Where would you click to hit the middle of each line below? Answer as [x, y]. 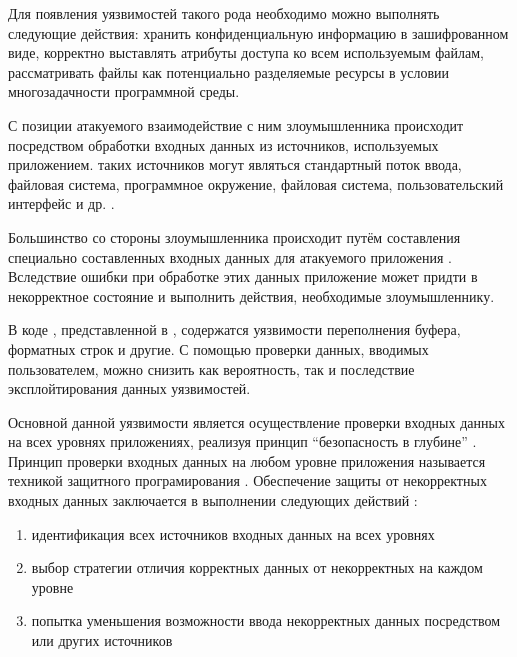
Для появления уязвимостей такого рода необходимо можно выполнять [224, 13]
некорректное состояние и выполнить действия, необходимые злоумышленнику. [251, 295]
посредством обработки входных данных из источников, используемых [223, 144]
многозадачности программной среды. [124, 91]
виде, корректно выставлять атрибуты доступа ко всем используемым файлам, [246, 52]
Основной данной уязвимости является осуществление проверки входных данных [256, 421]
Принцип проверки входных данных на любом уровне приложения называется [247, 460]
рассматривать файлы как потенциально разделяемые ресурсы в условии [229, 71]
